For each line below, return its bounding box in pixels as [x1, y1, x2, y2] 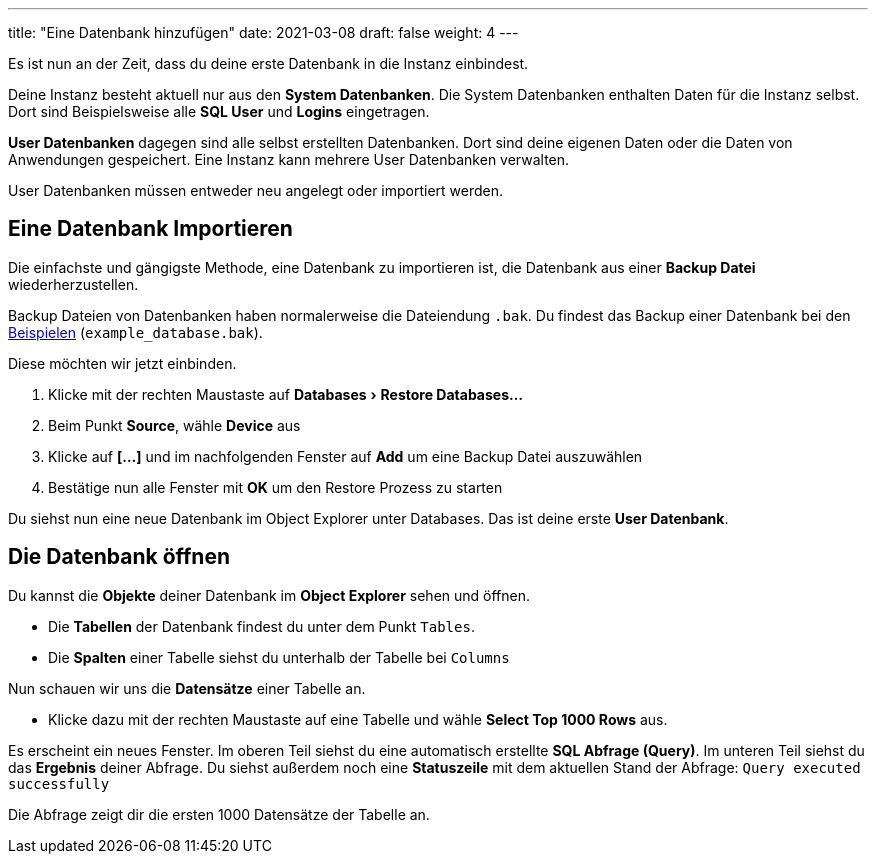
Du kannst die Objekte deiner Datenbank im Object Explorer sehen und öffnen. [8, 586, 531, 604]
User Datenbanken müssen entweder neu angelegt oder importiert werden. [8, 182, 504, 199]
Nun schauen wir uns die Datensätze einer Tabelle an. [8, 679, 366, 697]
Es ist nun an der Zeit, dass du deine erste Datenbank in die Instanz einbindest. [8, 55, 529, 72]
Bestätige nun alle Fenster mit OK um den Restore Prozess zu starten [48, 478, 503, 496]
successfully [8, 775, 110, 792]
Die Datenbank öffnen [8, 544, 231, 570]
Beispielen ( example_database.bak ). [8, 323, 263, 341]
